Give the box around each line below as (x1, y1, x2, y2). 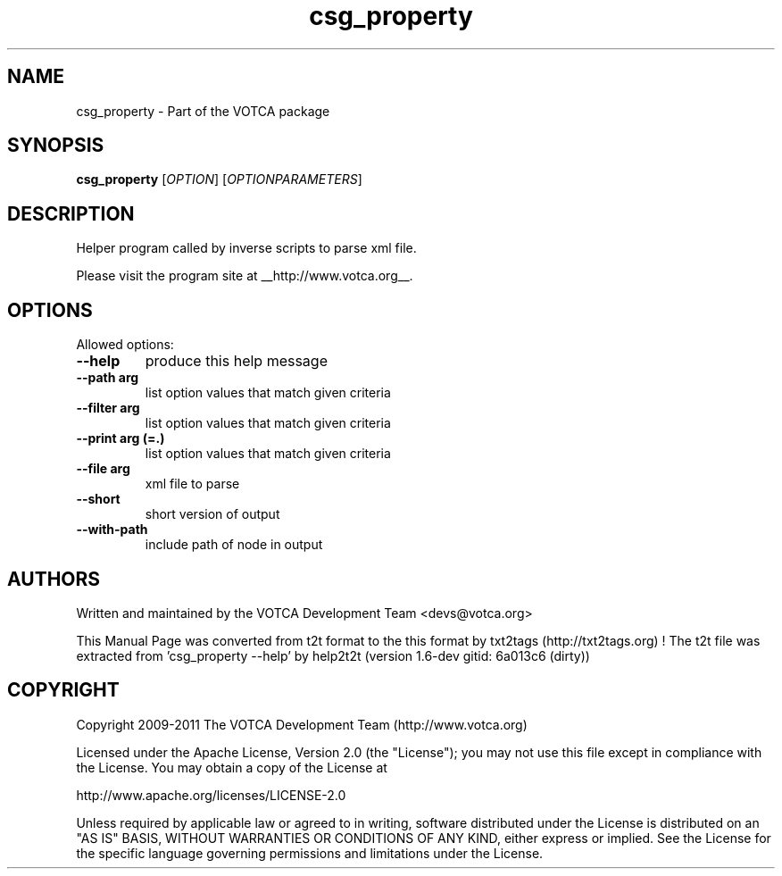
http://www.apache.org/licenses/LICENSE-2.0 (76, 787, 346, 803)
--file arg (76, 461, 130, 477)
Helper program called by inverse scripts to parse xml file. (76, 240, 417, 256)
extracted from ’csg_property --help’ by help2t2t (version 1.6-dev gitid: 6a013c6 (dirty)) (76, 647, 590, 663)
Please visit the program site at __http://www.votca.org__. (76, 268, 413, 284)
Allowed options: (76, 337, 174, 353)
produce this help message (145, 352, 328, 371)
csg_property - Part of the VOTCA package (76, 103, 330, 119)
